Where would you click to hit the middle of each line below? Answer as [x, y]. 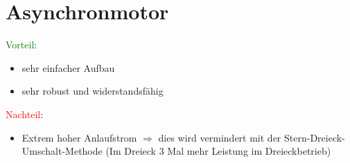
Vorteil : [21, 45]
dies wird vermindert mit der [220, 137]
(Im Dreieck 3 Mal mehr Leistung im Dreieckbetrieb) [218, 151]
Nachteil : [25, 114]
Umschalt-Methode [62, 151]
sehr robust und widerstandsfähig [93, 91]
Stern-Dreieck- [315, 137]
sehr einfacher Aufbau [68, 67]
